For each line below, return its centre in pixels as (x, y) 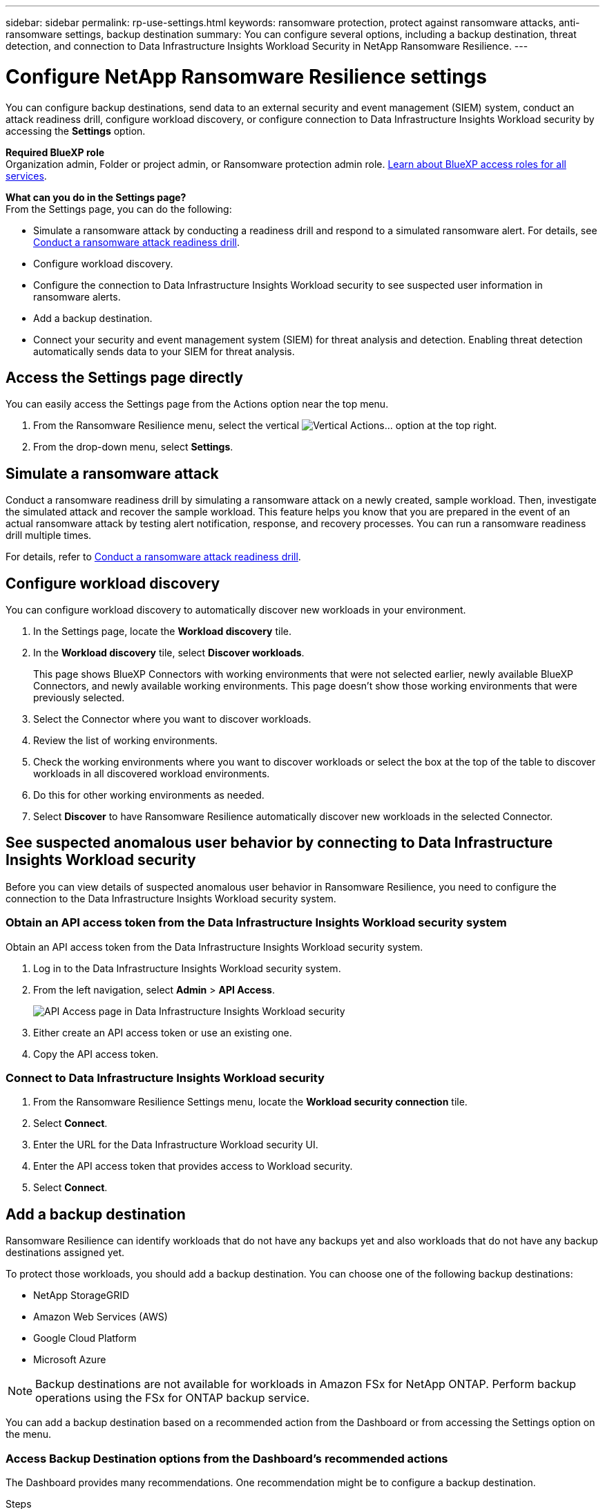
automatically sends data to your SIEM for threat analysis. (164, 351)
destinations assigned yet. (65, 1253)
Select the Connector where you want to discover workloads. (172, 719)
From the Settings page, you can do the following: (119, 209)
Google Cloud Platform (85, 1338)
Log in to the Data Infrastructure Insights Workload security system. (187, 968)
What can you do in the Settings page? (96, 197)
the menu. (28, 1434)
